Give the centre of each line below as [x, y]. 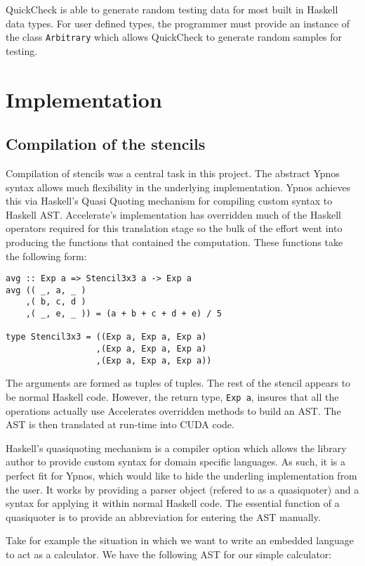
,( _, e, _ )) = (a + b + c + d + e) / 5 [124, 314]
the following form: [46, 256]
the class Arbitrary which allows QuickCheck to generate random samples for [174, 37]
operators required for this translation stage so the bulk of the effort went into [174, 228]
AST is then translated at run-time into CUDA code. [120, 424]
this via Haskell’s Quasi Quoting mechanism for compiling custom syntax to [169, 201]
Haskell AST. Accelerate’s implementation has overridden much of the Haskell [173, 214]
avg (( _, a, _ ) [46, 290]
